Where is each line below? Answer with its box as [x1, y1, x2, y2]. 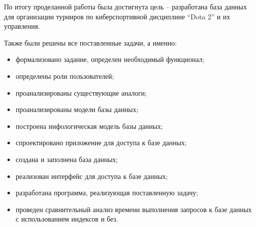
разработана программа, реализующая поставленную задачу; [15, 187, 198, 198]
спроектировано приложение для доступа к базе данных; [15, 137, 187, 148]
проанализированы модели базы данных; [15, 104, 138, 114]
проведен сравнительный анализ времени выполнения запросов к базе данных [15, 204, 252, 214]
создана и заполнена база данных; [15, 154, 118, 164]
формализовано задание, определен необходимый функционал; [15, 54, 204, 64]
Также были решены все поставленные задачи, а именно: [4, 37, 177, 48]
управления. [4, 21, 40, 31]
